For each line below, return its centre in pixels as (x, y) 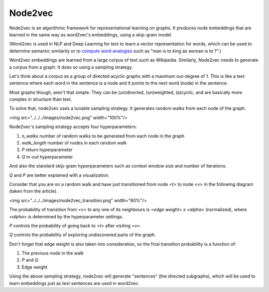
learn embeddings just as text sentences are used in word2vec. (74, 283)
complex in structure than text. (41, 99)
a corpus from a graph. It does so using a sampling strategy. (71, 67)
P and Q (30, 260)
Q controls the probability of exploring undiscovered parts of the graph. (83, 235)
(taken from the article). (33, 191)
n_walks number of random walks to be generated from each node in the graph (103, 136)
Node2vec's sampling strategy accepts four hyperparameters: (73, 127)
